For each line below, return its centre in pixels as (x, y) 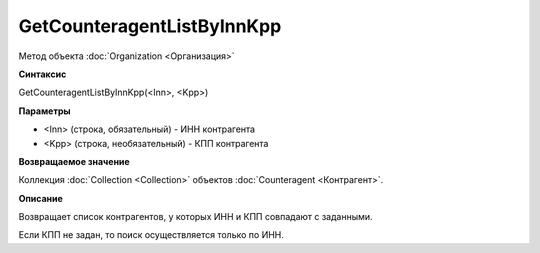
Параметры (44, 111)
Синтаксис (42, 74)
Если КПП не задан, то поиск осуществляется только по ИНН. (151, 235)
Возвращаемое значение (74, 161)
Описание (41, 198)
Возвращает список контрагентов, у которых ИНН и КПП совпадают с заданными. (196, 217)
